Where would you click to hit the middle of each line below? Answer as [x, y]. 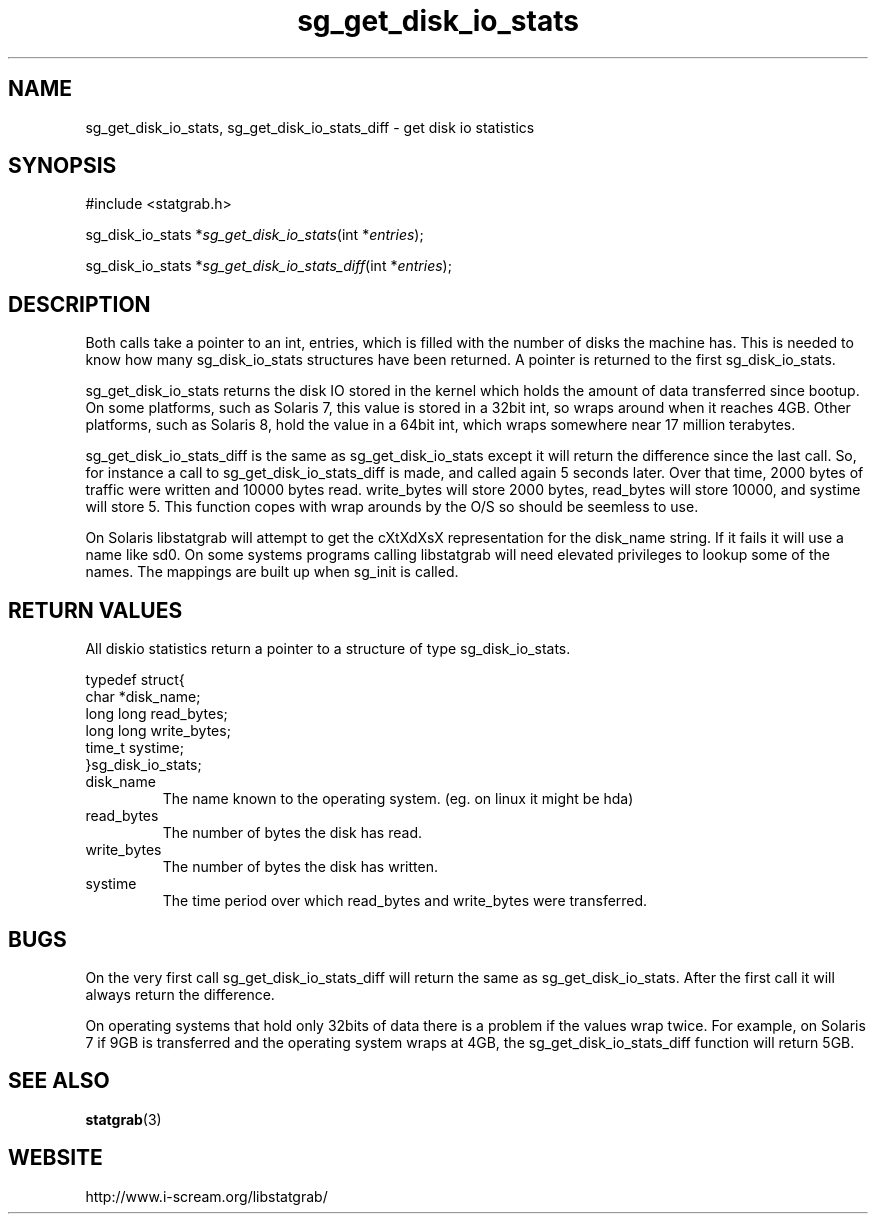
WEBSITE [55, 1158]
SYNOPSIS [62, 166]
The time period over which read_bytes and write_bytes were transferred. [405, 901]
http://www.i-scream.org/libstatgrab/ [206, 1196]
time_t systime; [134, 748]
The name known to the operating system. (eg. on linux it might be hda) [398, 799]
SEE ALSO [59, 1081]
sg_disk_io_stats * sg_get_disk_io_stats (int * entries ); [254, 235]
